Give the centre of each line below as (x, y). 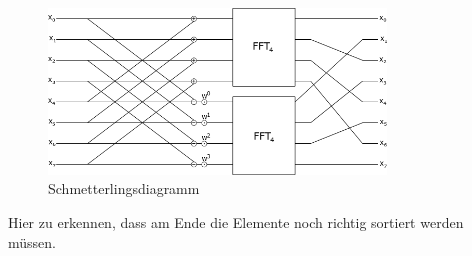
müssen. (32, 241)
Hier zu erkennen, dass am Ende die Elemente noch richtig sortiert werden (236, 221)
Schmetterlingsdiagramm (124, 188)
